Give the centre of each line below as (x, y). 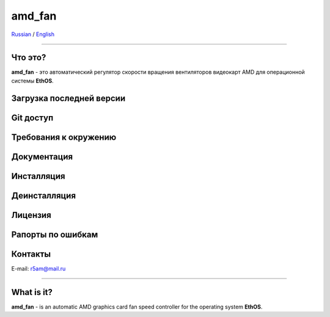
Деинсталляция (44, 195)
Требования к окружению (64, 137)
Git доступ (32, 118)
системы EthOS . (33, 81)
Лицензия (31, 215)
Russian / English (33, 34)
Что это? (29, 58)
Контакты (31, 254)
